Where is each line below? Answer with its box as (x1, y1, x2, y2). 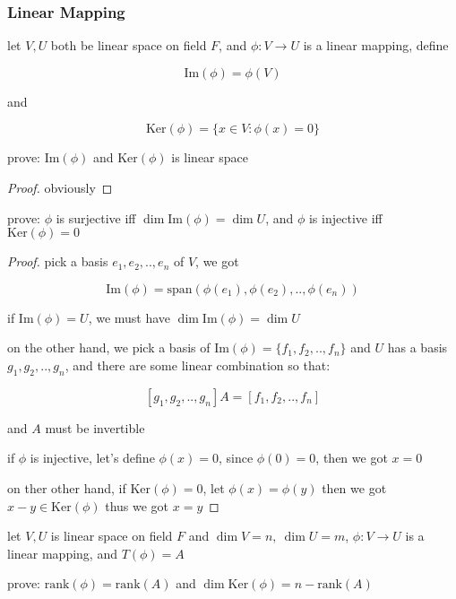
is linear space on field (50, 526, 173, 545)
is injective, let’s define (30, 448, 155, 467)
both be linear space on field (50, 36, 207, 55)
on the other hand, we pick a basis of (7, 338, 211, 357)
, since (219, 448, 254, 467)
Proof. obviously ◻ (7, 178, 113, 196)
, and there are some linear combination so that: (65, 355, 331, 374)
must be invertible (45, 418, 145, 437)
